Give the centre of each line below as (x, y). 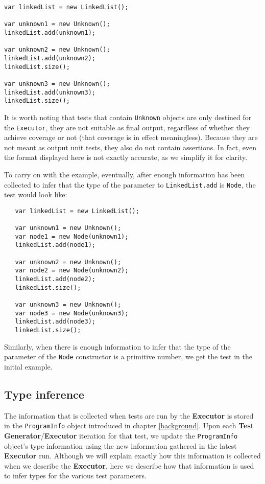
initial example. (28, 366)
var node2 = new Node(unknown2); (72, 271)
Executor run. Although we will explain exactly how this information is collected (132, 456)
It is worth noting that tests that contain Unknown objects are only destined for (128, 117)
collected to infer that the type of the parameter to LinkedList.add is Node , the (130, 184)
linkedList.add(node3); (55, 322)
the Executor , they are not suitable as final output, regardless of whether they (127, 127)
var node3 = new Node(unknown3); (72, 313)
